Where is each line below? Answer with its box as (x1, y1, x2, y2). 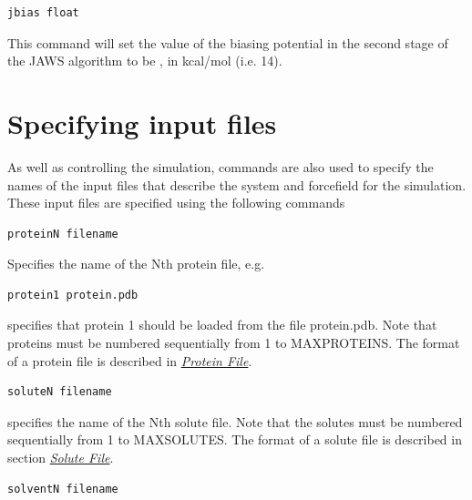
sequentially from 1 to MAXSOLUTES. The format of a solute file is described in (7, 430, 462, 449)
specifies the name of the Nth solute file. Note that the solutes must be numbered (7, 412, 463, 431)
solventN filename (7, 482, 118, 495)
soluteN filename (7, 385, 112, 399)
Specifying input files (7, 104, 277, 141)
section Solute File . (7, 448, 114, 467)
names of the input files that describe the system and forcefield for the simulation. (7, 175, 467, 194)
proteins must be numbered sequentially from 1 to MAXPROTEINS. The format (7, 333, 460, 352)
